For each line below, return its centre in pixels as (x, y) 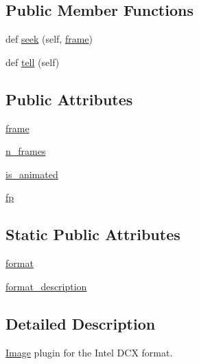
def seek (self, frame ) (49, 39)
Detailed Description (81, 323)
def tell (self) (33, 62)
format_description (46, 286)
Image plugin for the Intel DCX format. (89, 352)
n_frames (26, 151)
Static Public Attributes (93, 234)
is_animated (32, 174)
